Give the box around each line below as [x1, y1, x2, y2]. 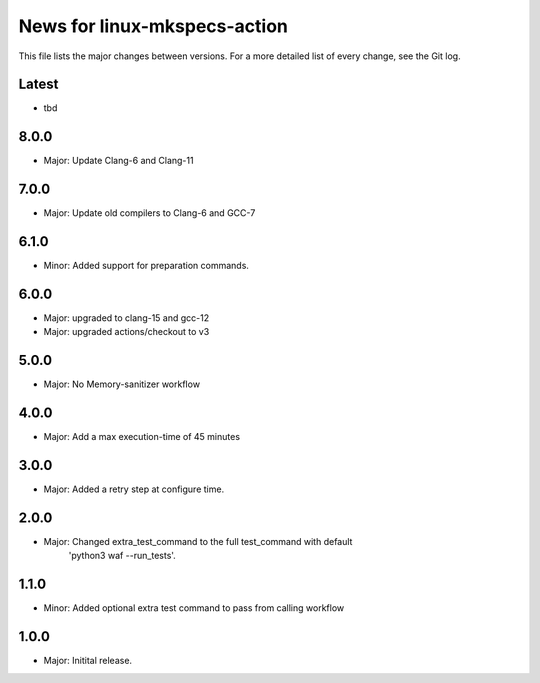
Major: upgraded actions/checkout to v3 [43, 326, 210, 338]
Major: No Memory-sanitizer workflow [43, 378, 200, 390]
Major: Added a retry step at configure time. [43, 483, 225, 495]
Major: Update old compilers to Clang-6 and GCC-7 [43, 207, 256, 219]
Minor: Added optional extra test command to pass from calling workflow [43, 602, 345, 614]
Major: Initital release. [43, 655, 133, 667]
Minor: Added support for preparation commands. [43, 260, 250, 272]
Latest [18, 76, 59, 93]
